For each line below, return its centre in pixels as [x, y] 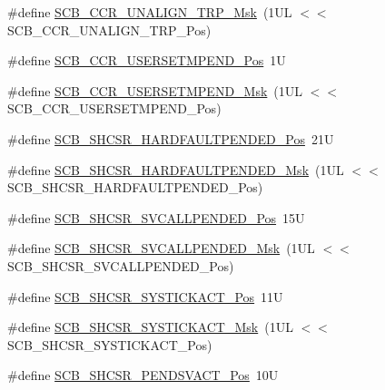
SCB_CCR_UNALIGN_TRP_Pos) [109, 29]
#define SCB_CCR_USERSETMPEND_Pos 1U [147, 60]
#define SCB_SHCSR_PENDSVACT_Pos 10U [143, 375]
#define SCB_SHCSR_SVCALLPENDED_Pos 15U [156, 217]
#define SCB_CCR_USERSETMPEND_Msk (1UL [155, 90]
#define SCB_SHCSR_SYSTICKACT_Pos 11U [145, 296]
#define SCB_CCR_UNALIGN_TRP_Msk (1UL [150, 12]
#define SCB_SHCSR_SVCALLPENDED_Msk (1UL [161, 248]
